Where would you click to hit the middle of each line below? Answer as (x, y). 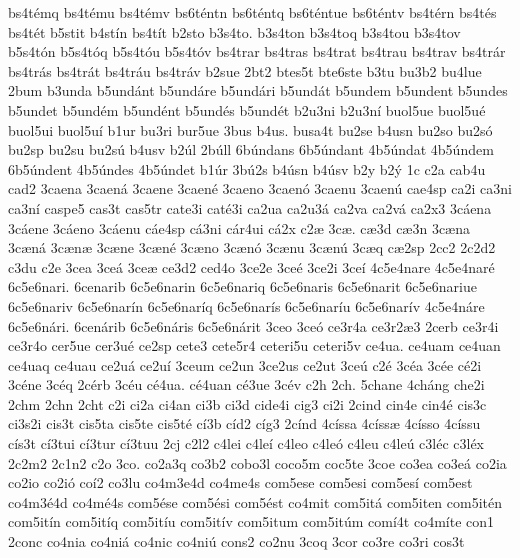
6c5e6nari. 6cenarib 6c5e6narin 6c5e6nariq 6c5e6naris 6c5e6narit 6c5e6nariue (242, 286)
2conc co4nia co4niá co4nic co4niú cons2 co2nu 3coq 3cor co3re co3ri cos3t (236, 541)
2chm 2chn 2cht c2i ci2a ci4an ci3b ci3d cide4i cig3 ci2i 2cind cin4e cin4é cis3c (247, 403)
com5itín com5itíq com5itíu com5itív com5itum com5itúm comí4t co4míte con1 (251, 521)
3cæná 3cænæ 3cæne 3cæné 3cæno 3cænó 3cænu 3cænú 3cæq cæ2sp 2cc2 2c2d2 (252, 247)
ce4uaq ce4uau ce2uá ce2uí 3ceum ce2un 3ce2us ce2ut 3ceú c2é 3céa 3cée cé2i (245, 364)
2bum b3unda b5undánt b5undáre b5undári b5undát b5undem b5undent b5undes (258, 90)
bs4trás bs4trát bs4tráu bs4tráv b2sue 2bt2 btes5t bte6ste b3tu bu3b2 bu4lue (245, 70)
